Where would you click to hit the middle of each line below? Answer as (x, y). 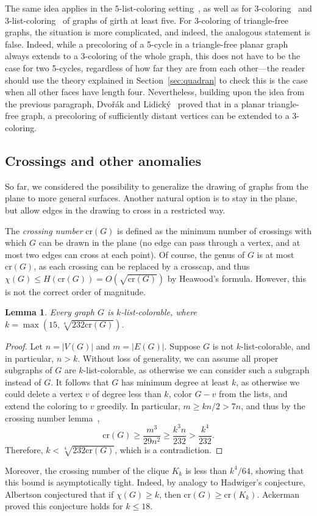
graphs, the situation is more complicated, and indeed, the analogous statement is (158, 32)
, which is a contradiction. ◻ (169, 449)
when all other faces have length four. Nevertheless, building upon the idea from (155, 92)
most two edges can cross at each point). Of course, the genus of (125, 254)
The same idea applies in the (59, 8)
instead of (23, 382)
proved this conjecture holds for (64, 506)
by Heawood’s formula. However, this (237, 278)
